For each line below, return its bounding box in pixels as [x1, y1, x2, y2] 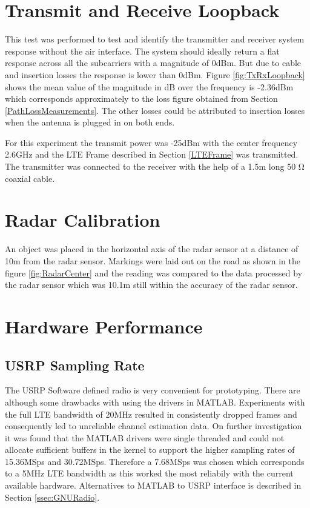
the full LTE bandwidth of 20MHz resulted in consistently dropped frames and [5, 407, 297, 420]
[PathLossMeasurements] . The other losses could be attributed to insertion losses [5, 104, 305, 116]
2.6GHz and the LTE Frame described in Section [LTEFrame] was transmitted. [5, 148, 298, 161]
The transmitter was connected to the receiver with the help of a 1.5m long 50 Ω [5, 160, 305, 173]
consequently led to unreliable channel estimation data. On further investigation [5, 419, 302, 432]
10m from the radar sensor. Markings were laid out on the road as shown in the [5, 254, 300, 267]
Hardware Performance [5, 313, 203, 338]
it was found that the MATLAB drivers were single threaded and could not [5, 431, 285, 444]
